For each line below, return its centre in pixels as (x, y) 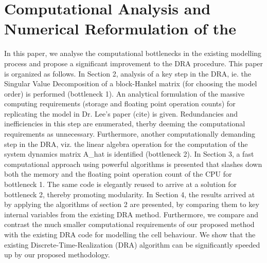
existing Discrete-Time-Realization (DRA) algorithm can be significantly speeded (132, 244)
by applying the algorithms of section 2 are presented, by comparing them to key (132, 204)
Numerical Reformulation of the (120, 29)
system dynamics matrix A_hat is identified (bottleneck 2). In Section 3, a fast (129, 154)
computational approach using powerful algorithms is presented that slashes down (133, 164)
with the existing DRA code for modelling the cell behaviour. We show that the (130, 234)
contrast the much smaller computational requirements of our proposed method (129, 224)
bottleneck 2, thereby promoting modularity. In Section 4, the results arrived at (130, 194)
